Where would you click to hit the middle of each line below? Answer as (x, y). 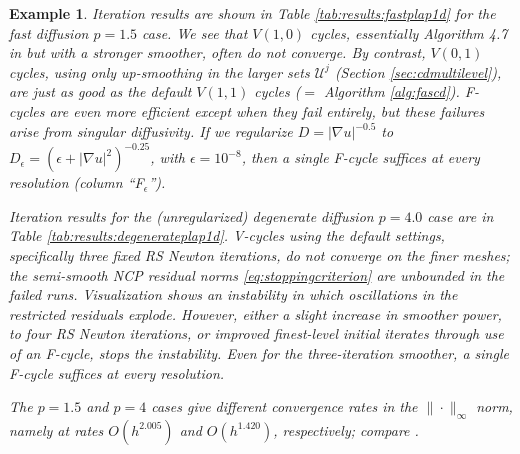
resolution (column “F (76, 182)
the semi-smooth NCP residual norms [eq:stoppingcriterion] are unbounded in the (257, 274)
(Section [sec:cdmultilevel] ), (418, 71)
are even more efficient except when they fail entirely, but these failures (267, 110)
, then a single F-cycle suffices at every (360, 157)
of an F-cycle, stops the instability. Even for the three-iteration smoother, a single (259, 352)
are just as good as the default (100, 91)
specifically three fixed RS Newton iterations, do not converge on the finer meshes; (259, 254)
